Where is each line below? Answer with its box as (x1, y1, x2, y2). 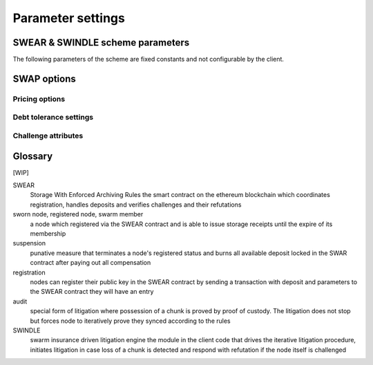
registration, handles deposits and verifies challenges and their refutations (30, 200, 242, 209)
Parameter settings (12, 10, 126, 26)
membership (30, 230, 66, 238)
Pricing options (12, 94, 66, 104)
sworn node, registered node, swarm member (12, 210, 144, 218)
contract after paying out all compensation (30, 259, 151, 267)
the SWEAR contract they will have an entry (30, 288, 154, 296)
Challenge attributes (12, 131, 84, 140)
